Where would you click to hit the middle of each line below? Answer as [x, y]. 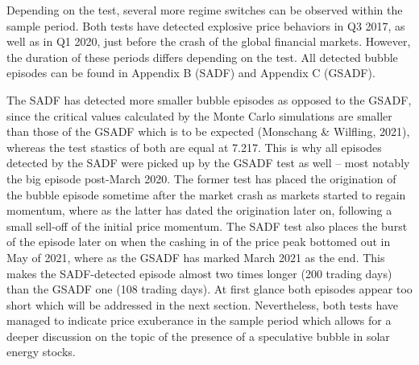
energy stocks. [41, 352]
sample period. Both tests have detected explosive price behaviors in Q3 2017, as [206, 25]
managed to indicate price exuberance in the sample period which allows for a [199, 320]
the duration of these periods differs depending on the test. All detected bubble [202, 57]
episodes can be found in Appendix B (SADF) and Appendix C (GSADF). [191, 73]
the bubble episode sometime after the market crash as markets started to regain [206, 194]
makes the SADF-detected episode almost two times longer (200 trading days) [199, 273]
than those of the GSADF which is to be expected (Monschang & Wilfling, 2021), [208, 131]
